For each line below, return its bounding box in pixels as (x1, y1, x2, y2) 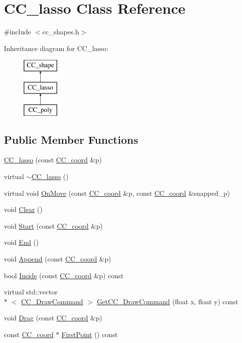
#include (4, 26, 31, 37)
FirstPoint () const (61, 329, 118, 340)
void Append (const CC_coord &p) (4, 254, 111, 264)
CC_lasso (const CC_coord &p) (4, 155, 102, 165)
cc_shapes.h (42, 26, 79, 37)
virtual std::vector (4, 287, 58, 297)
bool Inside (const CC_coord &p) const (4, 270, 124, 280)
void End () (4, 237, 39, 247)
